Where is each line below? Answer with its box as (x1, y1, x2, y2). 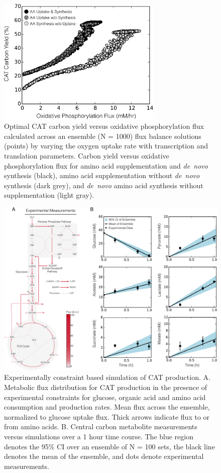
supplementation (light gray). (4, 190, 94, 200)
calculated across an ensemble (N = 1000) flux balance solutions (4, 130, 201, 141)
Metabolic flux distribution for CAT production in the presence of (4, 382, 207, 392)
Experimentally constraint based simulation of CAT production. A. (4, 372, 210, 382)
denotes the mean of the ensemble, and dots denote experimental (4, 451, 204, 461)
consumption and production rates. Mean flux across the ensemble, (4, 402, 210, 412)
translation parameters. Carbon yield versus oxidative (4, 150, 169, 161)
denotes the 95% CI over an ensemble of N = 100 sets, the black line (4, 441, 215, 451)
